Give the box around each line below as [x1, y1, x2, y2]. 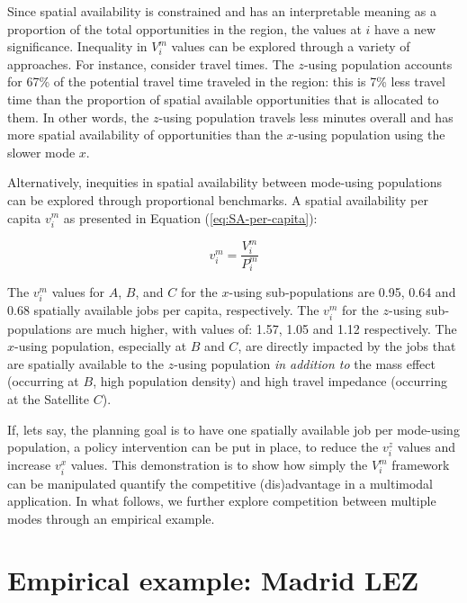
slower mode [7, 142, 76, 161]
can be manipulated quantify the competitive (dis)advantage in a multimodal [7, 473, 434, 492]
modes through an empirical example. [7, 508, 215, 527]
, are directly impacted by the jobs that [238, 337, 456, 355]
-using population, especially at [14, 337, 187, 355]
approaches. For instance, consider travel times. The [7, 54, 294, 73]
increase [7, 455, 51, 474]
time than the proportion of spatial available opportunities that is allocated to [7, 89, 439, 108]
